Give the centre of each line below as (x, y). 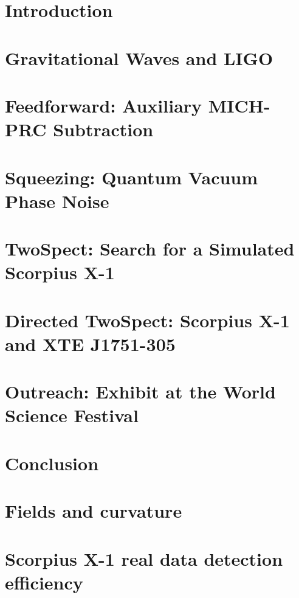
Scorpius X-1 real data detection (144, 558)
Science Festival (72, 415)
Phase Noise (57, 200)
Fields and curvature (94, 511)
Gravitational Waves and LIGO (139, 57)
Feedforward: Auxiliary (104, 105)
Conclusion (52, 463)
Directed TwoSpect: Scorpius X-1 (147, 320)
